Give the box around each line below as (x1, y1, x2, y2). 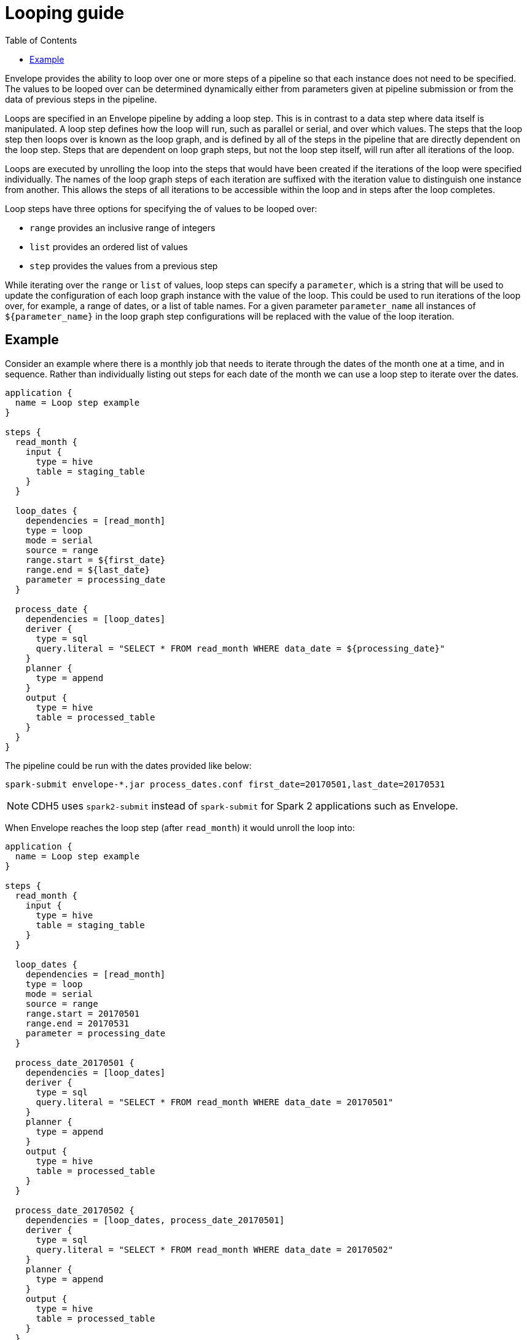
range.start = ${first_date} (25, 554, 166, 565)
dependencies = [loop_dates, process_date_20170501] (25, 1215, 285, 1225)
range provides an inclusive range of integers (29, 222, 216, 233)
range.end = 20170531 (25, 1018, 130, 1028)
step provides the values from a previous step (29, 260, 218, 271)
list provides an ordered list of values (29, 241, 188, 252)
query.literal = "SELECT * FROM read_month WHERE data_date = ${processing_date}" (36, 643, 445, 653)
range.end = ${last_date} (25, 564, 150, 575)
